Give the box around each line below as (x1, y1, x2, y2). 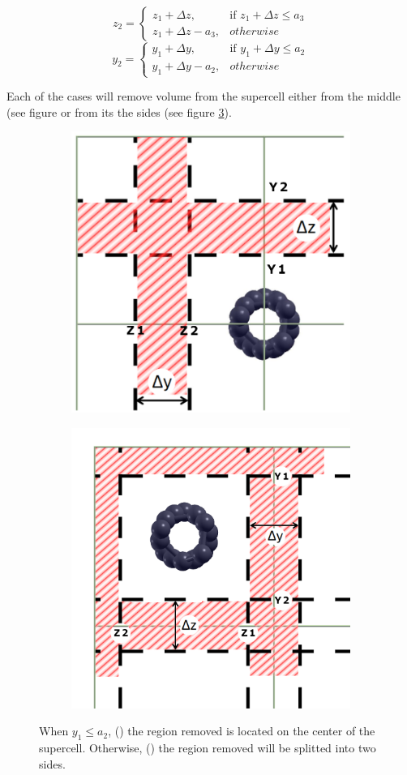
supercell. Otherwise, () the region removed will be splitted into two (39, 739, 376, 756)
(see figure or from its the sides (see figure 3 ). (6, 103, 232, 120)
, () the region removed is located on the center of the (108, 722, 375, 739)
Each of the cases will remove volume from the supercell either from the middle (6, 88, 401, 105)
